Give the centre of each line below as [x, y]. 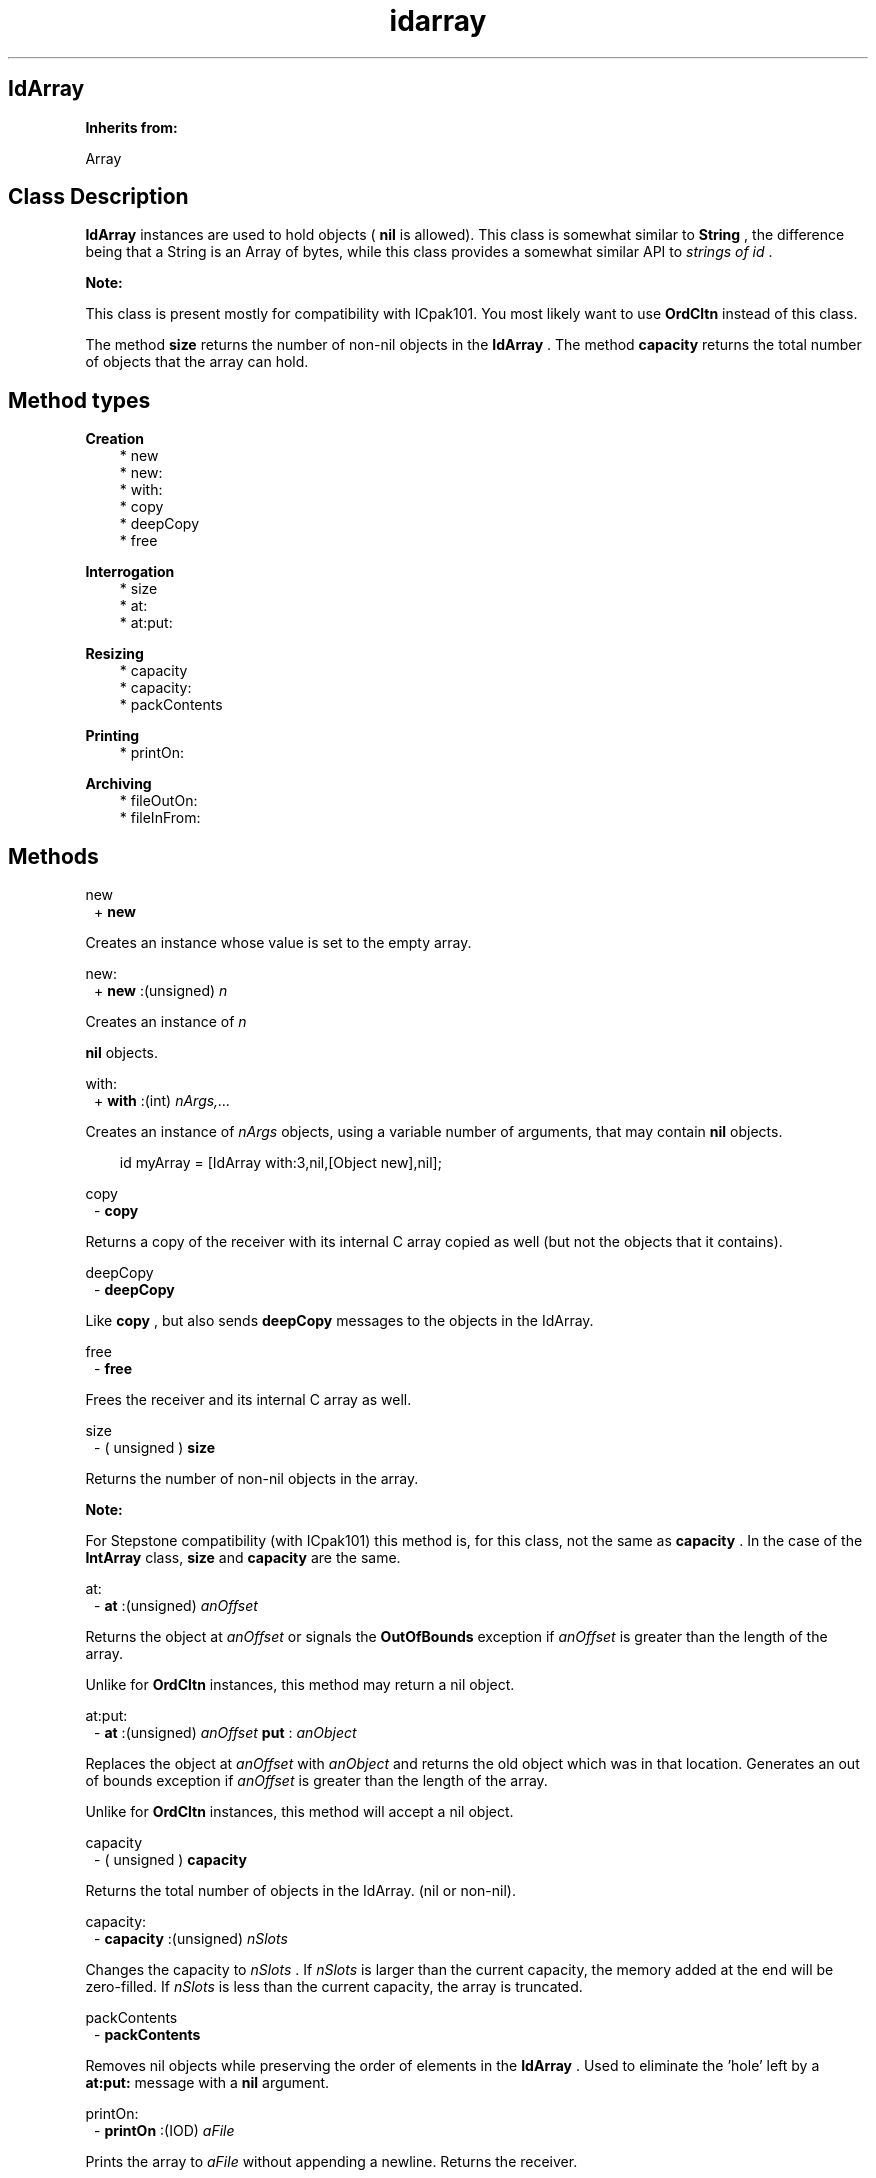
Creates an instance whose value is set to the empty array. [278, 943]
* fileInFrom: [160, 818]
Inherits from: [131, 127]
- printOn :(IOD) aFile [164, 2131]
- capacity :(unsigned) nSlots [191, 1939]
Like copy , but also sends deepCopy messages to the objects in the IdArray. [339, 1321]
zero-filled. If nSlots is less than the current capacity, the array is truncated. [334, 1987]
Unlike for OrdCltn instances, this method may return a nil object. [300, 1685]
